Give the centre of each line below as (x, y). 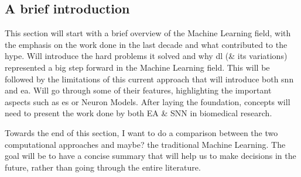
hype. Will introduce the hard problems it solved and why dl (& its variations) (146, 56)
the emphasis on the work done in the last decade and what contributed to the (146, 44)
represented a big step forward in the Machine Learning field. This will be (137, 67)
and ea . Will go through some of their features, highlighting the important (138, 90)
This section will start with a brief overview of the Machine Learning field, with (148, 33)
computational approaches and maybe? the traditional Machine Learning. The (145, 144)
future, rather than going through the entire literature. (103, 167)
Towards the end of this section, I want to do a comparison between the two (141, 132)
